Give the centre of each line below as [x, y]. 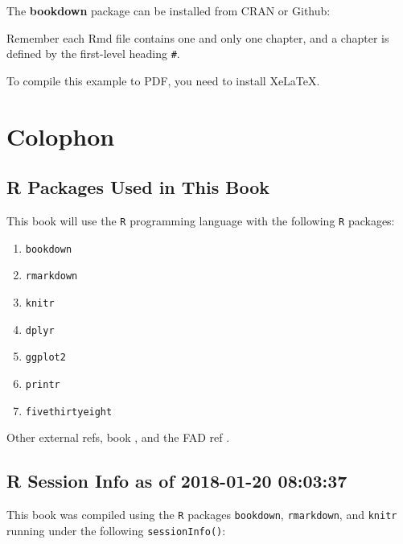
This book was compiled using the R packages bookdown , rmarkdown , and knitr [202, 515]
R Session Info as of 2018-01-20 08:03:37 [177, 481]
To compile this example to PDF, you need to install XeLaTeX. [163, 80]
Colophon [61, 136]
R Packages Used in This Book [138, 187]
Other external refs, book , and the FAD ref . [118, 437]
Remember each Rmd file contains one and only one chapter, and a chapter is [198, 37]
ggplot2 [45, 358]
